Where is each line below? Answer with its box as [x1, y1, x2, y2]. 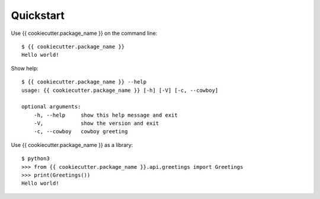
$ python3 [21, 155, 50, 162]
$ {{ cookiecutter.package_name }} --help [21, 79, 147, 85]
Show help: [11, 65, 39, 72]
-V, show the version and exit [33, 120, 159, 127]
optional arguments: [21, 104, 81, 110]
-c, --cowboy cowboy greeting [33, 128, 128, 135]
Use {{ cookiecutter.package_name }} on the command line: [11, 30, 158, 37]
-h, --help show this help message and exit [33, 111, 178, 118]
